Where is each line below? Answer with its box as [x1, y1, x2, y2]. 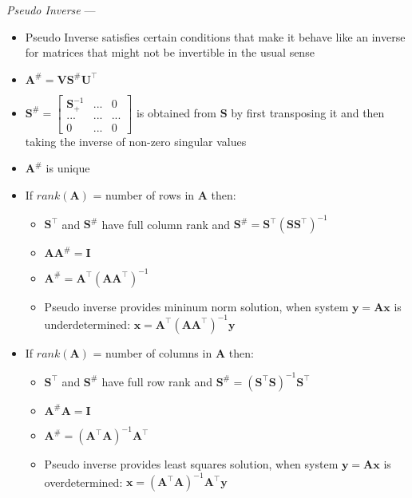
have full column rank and [101, 215, 231, 232]
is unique [46, 160, 90, 176]
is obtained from [136, 104, 217, 121]
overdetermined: [44, 473, 123, 490]
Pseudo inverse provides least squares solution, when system [44, 456, 339, 472]
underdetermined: [44, 315, 131, 332]
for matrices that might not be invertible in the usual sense [25, 44, 315, 61]
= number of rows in [93, 187, 195, 204]
